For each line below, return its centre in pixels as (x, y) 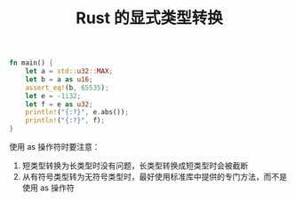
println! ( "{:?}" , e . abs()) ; (77, 112)
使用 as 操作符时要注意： (55, 147)
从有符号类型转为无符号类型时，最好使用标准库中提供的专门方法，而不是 (154, 177)
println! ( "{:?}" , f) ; (65, 120)
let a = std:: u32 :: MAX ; (69, 72)
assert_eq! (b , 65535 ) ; (67, 88)
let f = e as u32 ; (59, 104)
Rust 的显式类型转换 (149, 18)
